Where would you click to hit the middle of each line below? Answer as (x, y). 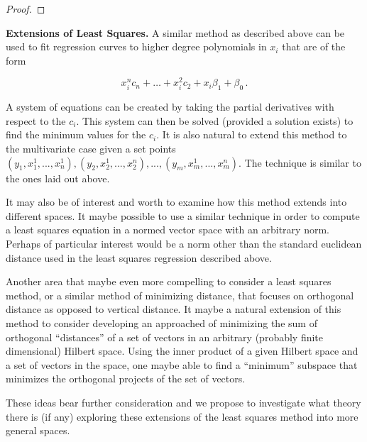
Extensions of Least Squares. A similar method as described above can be (175, 32)
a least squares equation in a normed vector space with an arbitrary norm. (168, 230)
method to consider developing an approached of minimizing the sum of (161, 322)
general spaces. (38, 430)
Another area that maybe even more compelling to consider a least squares (169, 281)
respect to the (36, 120)
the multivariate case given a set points (91, 149)
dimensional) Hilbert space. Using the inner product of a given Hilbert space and (182, 351)
